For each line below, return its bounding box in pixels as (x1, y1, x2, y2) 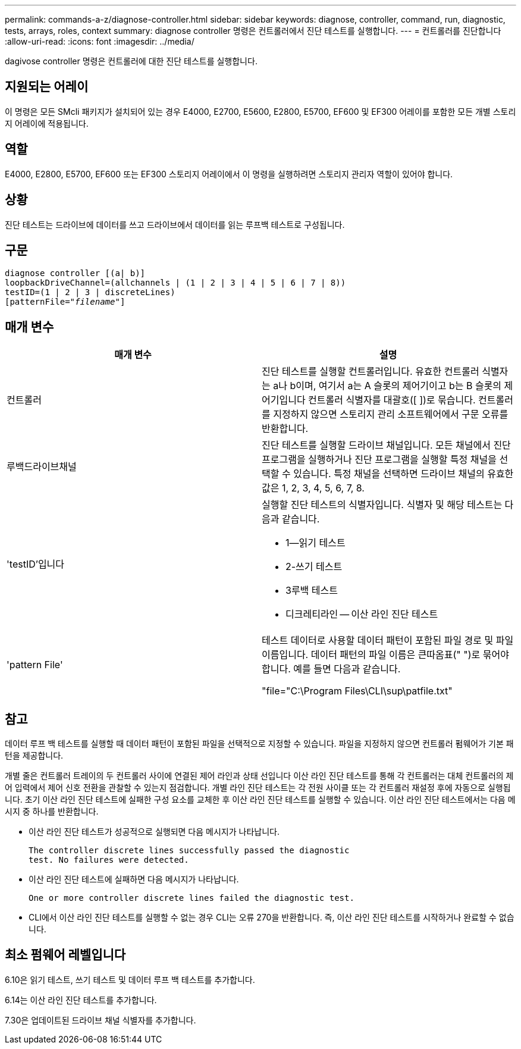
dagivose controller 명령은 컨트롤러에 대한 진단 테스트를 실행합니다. (5, 56, 258, 66)
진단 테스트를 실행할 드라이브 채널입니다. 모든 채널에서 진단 (262, 439, 511, 452)
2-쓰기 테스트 (285, 560, 343, 573)
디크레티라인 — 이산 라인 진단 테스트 (285, 608, 438, 621)
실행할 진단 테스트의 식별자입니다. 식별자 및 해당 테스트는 (262, 499, 503, 511)
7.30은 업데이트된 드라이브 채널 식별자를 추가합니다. (5, 1014, 196, 1025)
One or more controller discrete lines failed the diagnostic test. (29, 893, 354, 903)
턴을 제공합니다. (5, 750, 64, 761)
